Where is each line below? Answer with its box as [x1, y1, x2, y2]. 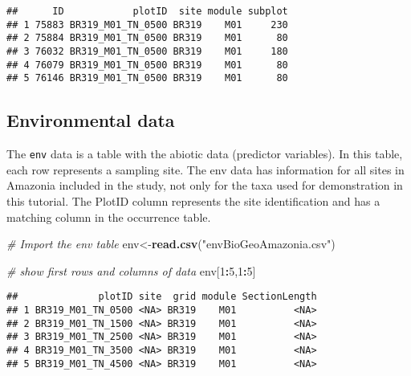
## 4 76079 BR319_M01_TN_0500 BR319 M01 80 [6, 59, 288, 71]
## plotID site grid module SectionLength [6, 291, 317, 303]
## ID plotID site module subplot [6, 6, 288, 17]
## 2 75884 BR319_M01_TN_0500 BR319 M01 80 [6, 32, 288, 44]
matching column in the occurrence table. [6, 208, 211, 225]
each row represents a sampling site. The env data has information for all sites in [6, 161, 405, 178]
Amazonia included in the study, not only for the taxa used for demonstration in [6, 177, 403, 194]
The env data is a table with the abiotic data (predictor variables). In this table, [6, 145, 403, 162]
